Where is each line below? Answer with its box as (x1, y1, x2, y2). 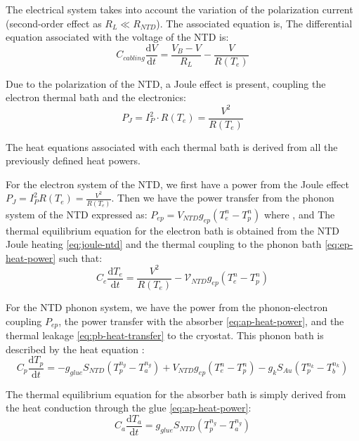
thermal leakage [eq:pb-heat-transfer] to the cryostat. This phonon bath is (6, 327, 324, 342)
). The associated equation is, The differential (156, 15, 353, 30)
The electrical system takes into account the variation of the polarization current (6, 2, 353, 16)
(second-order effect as (6, 15, 102, 30)
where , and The (263, 206, 335, 221)
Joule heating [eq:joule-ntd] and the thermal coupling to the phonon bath (6, 237, 322, 251)
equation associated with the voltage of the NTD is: (6, 29, 229, 44)
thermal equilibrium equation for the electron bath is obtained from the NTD (6, 223, 339, 237)
